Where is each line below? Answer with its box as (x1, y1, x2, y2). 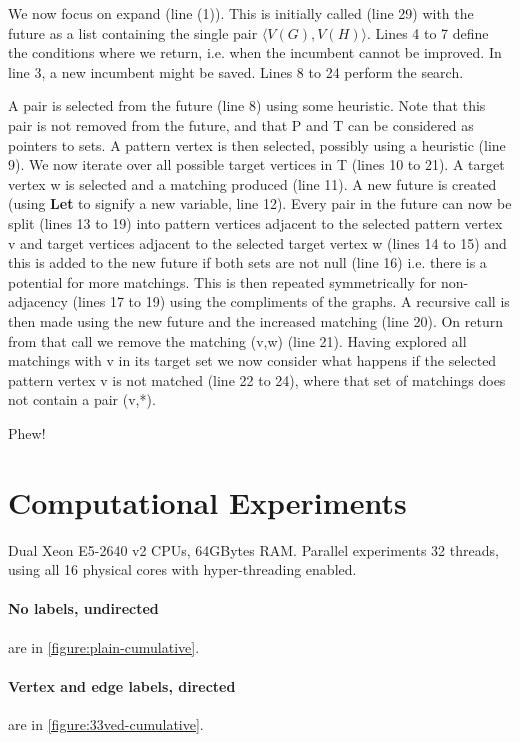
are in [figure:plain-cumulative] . (8, 636, 200, 657)
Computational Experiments (8, 481, 407, 522)
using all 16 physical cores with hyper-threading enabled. (8, 559, 357, 580)
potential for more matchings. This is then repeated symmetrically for (8, 271, 437, 292)
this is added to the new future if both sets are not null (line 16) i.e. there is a (8, 252, 487, 273)
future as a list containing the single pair (8, 22, 258, 43)
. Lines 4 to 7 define (366, 22, 489, 43)
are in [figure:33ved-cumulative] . (8, 713, 204, 734)
